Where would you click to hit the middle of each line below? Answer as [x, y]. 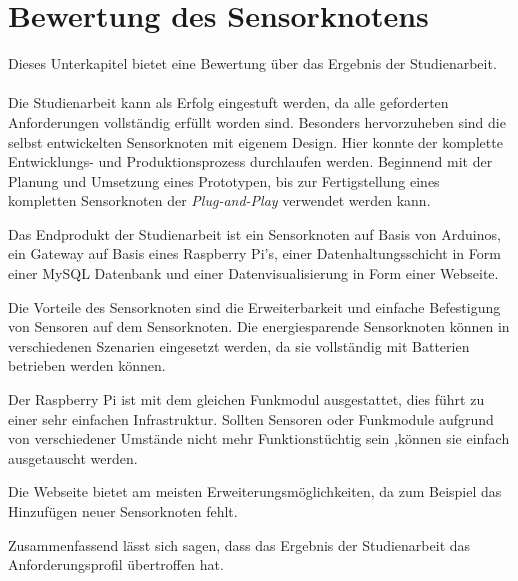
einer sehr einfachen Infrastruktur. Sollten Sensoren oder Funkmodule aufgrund [251, 418]
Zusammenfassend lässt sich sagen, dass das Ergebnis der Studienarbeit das [239, 544]
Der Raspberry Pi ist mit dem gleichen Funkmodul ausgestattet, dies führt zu [246, 399]
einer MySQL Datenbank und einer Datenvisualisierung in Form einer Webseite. [253, 273]
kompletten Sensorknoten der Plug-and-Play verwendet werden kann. [219, 200]
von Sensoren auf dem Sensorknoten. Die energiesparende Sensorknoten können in [259, 326]
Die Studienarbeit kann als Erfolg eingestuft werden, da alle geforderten [228, 102]
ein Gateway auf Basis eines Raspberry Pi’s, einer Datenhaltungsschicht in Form [254, 253]
